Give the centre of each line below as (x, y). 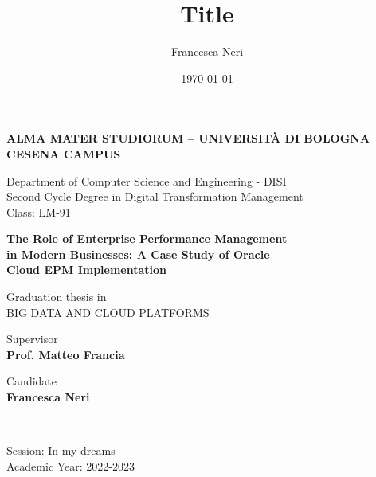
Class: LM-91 (39, 211)
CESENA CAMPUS (64, 153)
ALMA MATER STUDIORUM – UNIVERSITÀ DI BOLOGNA (188, 138)
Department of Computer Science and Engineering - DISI (147, 180)
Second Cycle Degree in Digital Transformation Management (155, 196)
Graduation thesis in (57, 297)
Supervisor (32, 339)
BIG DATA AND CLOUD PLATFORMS (108, 312)
